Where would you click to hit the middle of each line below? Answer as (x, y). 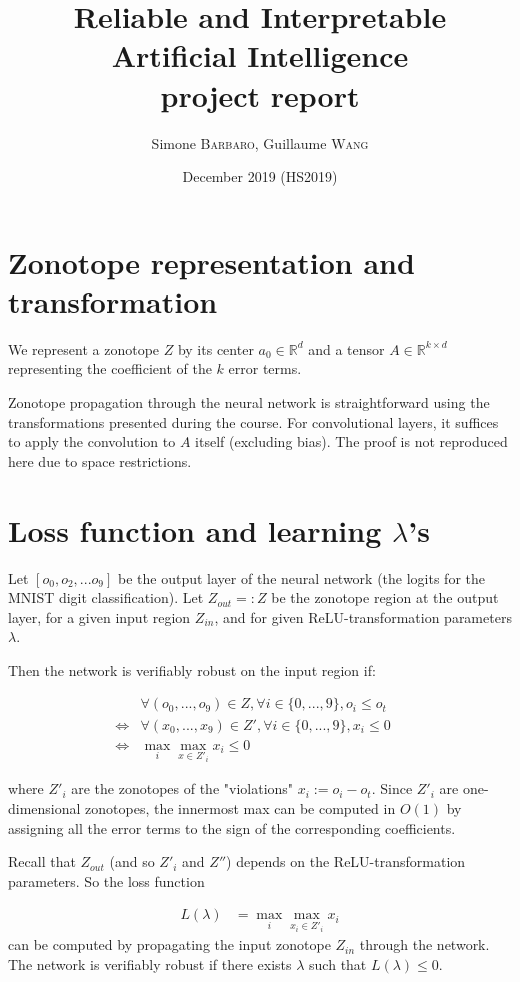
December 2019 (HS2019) (260, 176)
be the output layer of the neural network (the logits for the (302, 577)
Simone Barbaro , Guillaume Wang (260, 142)
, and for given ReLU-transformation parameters (363, 616)
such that (338, 963)
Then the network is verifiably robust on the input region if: (192, 669)
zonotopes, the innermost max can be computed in (240, 808)
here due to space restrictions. (100, 460)
